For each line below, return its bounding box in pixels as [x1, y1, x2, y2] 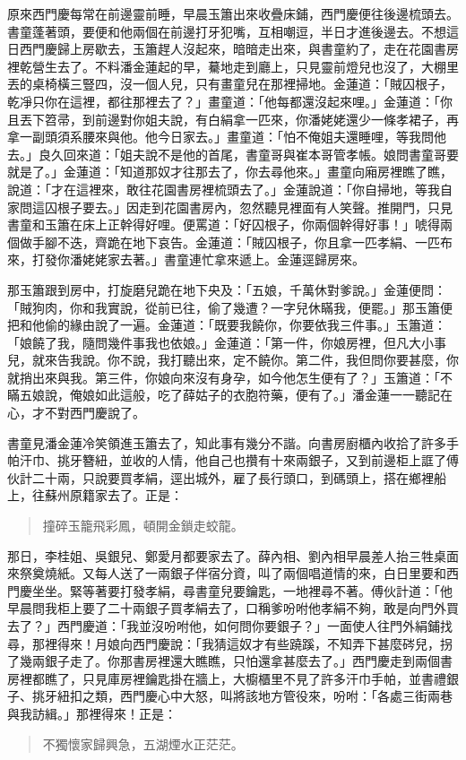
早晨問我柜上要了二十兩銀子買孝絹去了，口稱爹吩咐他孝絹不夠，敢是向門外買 [7, 599, 459, 617]
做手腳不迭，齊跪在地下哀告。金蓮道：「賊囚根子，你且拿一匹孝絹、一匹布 [19, 232, 453, 251]
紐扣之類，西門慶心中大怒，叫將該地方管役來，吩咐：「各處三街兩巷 [56, 687, 453, 705]
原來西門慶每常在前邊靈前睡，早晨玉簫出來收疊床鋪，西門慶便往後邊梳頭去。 [7, 4, 459, 22]
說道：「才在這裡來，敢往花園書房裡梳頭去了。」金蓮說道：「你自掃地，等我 [7, 179, 440, 198]
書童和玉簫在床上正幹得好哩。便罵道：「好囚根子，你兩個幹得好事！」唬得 [7, 215, 440, 234]
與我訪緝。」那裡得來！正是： [7, 704, 177, 722]
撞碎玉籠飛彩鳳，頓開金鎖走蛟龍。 [42, 516, 244, 535]
